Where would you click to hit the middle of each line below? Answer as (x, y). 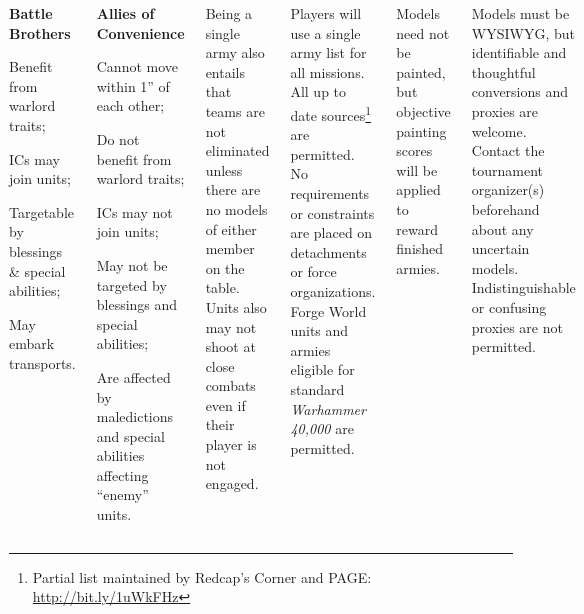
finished (420, 248)
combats (230, 385)
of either (231, 228)
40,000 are (322, 428)
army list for (328, 52)
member (230, 248)
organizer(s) (508, 189)
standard (317, 388)
